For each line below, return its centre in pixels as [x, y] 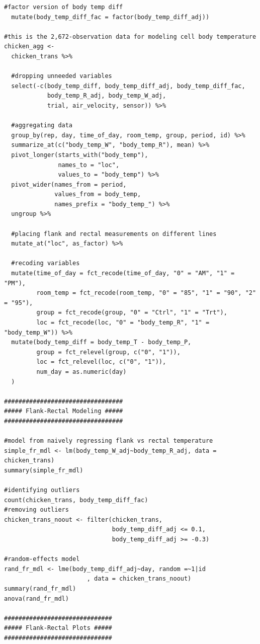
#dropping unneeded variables [62, 76]
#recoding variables [46, 263]
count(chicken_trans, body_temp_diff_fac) [76, 500]
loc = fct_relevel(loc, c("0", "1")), [101, 362]
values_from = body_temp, [98, 194]
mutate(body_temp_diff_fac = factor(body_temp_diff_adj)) [110, 17]
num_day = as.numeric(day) [81, 372]
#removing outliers [36, 510]
